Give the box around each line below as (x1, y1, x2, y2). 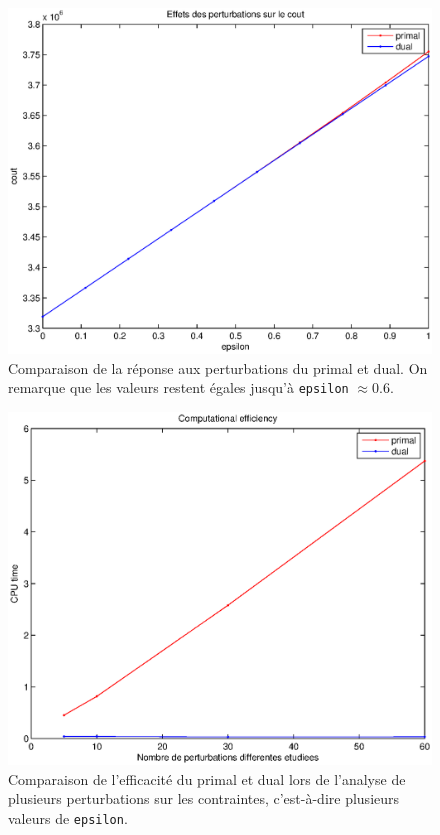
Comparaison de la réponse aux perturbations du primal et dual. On (8, 357, 428, 378)
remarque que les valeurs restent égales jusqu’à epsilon (8, 377, 349, 398)
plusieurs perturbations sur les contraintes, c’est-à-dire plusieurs (8, 788, 400, 809)
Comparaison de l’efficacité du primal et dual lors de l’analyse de (8, 768, 406, 789)
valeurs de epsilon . (8, 807, 128, 828)
